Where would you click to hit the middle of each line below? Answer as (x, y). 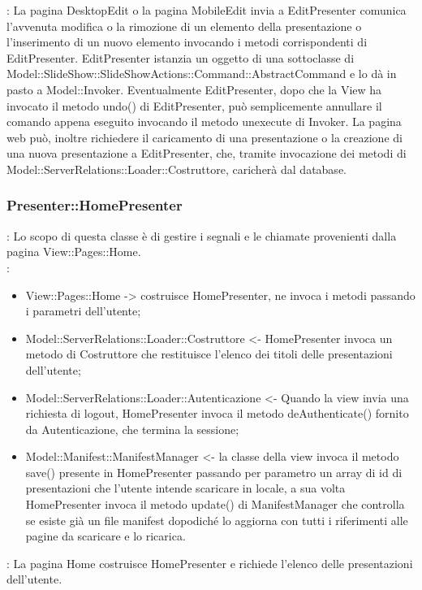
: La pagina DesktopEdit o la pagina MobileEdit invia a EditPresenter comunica (207, 10)
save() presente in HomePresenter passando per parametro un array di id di (214, 472)
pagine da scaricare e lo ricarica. (105, 536)
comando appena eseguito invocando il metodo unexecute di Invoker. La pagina (204, 121)
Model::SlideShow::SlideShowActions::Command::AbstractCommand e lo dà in (202, 74)
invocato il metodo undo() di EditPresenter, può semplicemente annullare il (194, 105)
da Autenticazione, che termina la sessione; (132, 429)
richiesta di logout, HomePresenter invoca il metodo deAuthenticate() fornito (217, 413)
